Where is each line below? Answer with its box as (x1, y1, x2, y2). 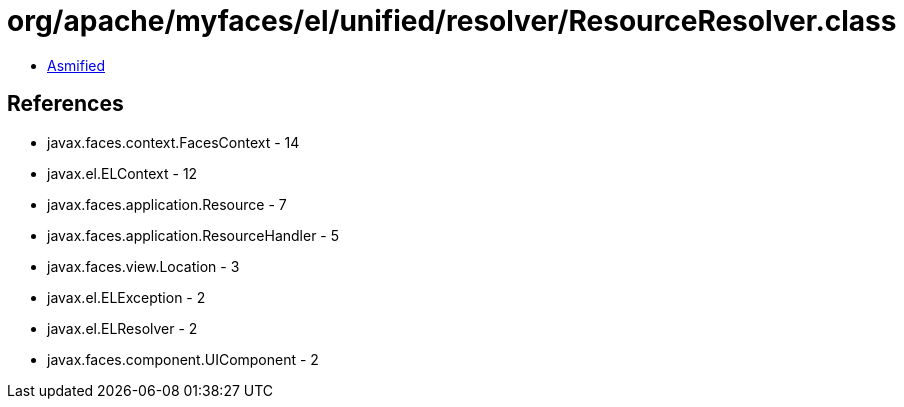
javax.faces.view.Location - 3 (47, 257, 240, 275)
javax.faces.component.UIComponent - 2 (47, 350, 319, 368)
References (7, 91, 124, 117)
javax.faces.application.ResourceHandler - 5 (47, 226, 340, 244)
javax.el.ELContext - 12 (47, 164, 198, 182)
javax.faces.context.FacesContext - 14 (47, 133, 300, 151)
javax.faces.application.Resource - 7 (47, 195, 287, 213)
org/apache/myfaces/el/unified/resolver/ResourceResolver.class (7, 4, 897, 38)
